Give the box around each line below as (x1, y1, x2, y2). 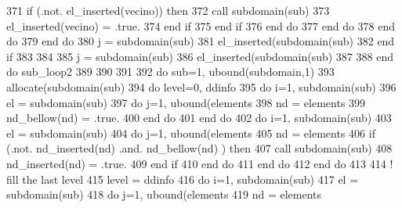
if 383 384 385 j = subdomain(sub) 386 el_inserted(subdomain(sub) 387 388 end (6, 48, 393, 64)
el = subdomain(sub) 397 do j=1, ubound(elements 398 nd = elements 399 (6, 94, 366, 110)
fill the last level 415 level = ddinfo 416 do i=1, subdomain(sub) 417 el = (6, 170, 359, 187)
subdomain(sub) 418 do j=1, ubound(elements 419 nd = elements (6, 186, 322, 203)
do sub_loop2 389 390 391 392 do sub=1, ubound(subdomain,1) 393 (6, 63, 335, 80)
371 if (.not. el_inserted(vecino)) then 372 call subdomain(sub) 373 (6, 2, 330, 18)
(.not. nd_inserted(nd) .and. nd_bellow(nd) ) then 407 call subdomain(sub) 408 (6, 140, 393, 156)
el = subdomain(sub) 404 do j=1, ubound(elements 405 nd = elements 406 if (6, 124, 375, 141)
